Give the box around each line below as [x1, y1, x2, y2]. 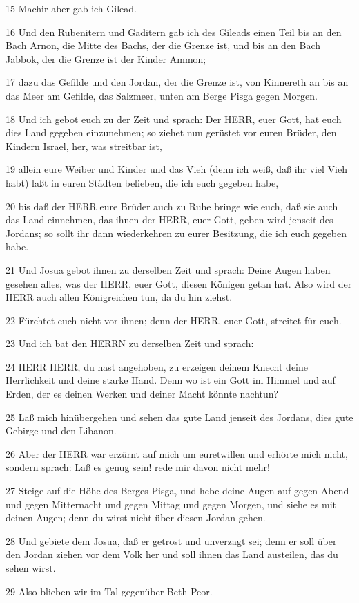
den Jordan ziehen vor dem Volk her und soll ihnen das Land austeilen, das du [6, 547, 338, 562]
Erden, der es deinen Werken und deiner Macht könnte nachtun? [6, 387, 279, 401]
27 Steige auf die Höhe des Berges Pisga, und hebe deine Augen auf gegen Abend [6, 483, 349, 498]
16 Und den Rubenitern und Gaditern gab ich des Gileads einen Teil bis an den [6, 24, 342, 39]
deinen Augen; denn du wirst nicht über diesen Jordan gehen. [6, 510, 266, 525]
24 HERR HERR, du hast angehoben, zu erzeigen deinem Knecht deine [6, 359, 308, 373]
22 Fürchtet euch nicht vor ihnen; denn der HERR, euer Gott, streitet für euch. [6, 313, 342, 327]
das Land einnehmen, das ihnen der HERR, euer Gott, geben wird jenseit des [6, 212, 333, 227]
